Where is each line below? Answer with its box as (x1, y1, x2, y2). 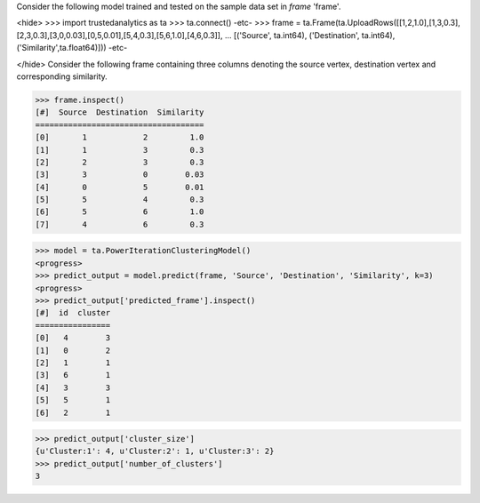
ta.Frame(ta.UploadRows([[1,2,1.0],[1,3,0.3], (302, 18, 461, 28)
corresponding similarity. (16, 71, 108, 82)
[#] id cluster (35, 307, 111, 318)
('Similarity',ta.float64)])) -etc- (16, 43, 128, 53)
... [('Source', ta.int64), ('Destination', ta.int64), (224, 29, 396, 40)
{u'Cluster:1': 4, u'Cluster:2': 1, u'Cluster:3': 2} (35, 446, 275, 457)
